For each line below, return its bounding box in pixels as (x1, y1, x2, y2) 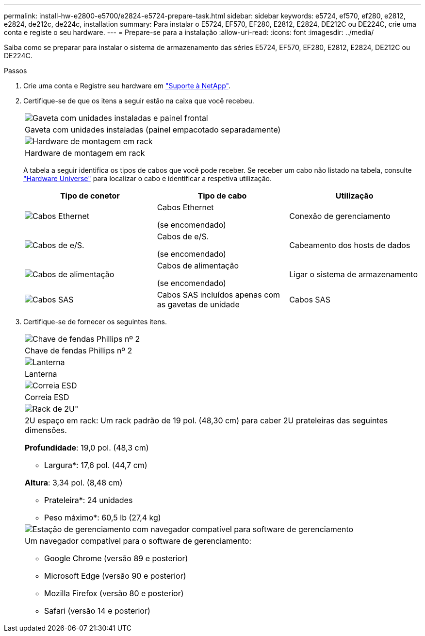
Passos (4, 67, 27, 75)
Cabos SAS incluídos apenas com (157, 290, 280, 300)
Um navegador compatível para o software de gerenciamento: (25, 536, 251, 546)
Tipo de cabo (197, 191, 247, 201)
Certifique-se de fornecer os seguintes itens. (23, 318, 167, 326)
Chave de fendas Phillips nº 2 (25, 346, 132, 355)
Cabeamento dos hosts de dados (289, 240, 410, 250)
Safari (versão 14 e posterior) (44, 606, 150, 616)
